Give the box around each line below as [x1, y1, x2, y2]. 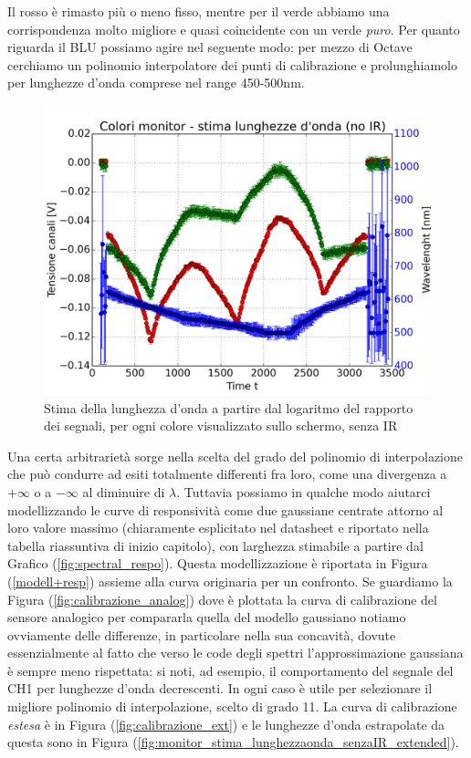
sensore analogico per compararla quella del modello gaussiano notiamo [7, 607, 406, 627]
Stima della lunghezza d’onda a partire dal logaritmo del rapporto [44, 398, 413, 417]
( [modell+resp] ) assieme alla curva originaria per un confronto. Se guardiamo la [7, 571, 453, 590]
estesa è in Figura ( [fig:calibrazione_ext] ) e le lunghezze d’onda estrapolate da [7, 714, 445, 733]
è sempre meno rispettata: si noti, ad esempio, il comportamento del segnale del [7, 660, 454, 680]
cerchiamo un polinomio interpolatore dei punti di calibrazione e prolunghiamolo [7, 55, 457, 74]
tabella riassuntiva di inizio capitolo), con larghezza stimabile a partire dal [7, 535, 424, 555]
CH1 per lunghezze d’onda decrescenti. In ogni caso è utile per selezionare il [7, 679, 433, 698]
